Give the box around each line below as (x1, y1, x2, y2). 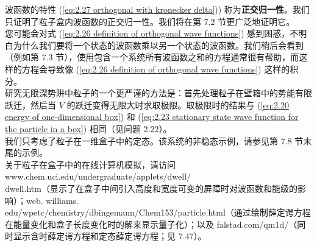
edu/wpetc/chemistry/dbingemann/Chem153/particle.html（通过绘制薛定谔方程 (5, 206, 311, 219)
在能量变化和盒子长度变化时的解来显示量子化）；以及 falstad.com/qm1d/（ (5, 217, 297, 230)
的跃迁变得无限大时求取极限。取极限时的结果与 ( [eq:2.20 (66, 98, 289, 111)
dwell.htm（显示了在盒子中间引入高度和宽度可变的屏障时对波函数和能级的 (5, 181, 297, 194)
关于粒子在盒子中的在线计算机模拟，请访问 (5, 158, 176, 170)
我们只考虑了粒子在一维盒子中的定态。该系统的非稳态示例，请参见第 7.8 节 (5, 134, 304, 147)
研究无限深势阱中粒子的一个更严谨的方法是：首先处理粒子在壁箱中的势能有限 (5, 86, 312, 99)
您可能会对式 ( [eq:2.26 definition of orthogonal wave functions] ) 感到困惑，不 (5, 27, 299, 40)
